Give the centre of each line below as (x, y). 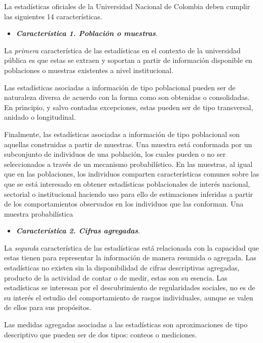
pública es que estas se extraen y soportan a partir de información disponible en (128, 60)
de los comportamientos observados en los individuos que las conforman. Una (124, 204)
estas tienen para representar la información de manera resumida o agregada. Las (130, 258)
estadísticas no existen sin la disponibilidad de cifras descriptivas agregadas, (122, 268)
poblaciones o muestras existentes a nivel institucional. (89, 70)
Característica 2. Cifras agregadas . (78, 231)
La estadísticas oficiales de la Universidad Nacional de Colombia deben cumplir (127, 6)
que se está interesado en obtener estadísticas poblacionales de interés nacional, (127, 183)
